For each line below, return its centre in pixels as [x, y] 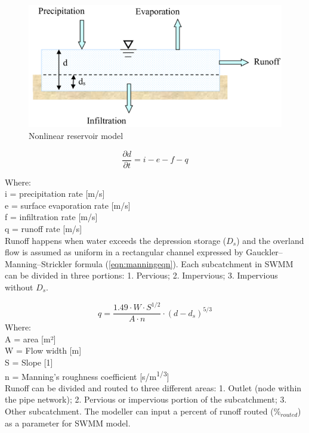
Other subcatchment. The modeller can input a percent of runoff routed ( [139, 411]
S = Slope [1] [29, 362]
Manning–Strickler [38, 263]
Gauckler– [264, 252]
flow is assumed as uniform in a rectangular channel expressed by [124, 252]
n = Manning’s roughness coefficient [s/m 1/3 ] [87, 375]
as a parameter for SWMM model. [68, 423]
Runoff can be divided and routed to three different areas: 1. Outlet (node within [153, 387]
